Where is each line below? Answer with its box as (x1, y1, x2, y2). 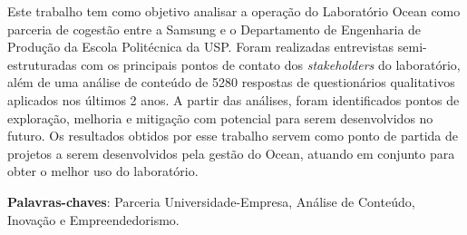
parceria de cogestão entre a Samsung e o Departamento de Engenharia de (7, 19, 422, 38)
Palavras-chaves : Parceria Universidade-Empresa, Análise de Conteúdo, (7, 191, 415, 211)
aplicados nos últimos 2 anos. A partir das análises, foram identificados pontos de (7, 90, 460, 109)
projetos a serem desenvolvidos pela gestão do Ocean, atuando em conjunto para (7, 143, 455, 162)
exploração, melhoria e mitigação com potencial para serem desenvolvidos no (7, 108, 433, 127)
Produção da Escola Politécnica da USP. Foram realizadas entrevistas (7, 37, 394, 56)
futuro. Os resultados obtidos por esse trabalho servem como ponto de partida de (7, 126, 458, 145)
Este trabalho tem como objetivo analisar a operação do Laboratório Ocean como (7, 2, 461, 20)
